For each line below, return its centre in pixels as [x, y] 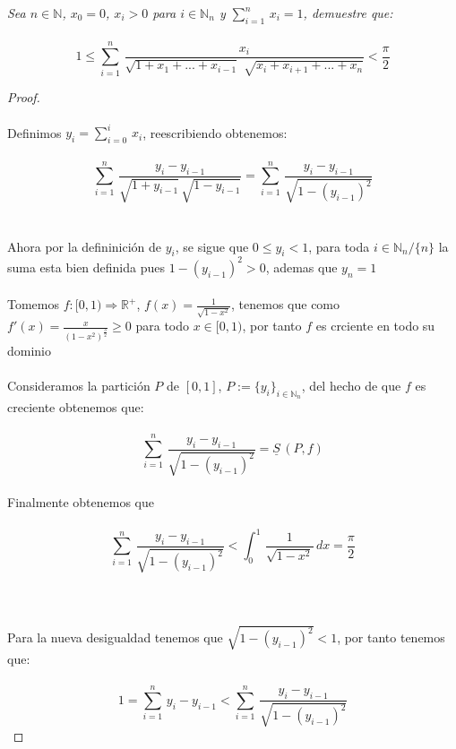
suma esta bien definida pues [86, 267]
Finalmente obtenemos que [81, 501]
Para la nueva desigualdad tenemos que [115, 637]
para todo [163, 326]
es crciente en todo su [375, 326]
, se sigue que [212, 246]
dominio [30, 350]
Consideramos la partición [79, 385]
